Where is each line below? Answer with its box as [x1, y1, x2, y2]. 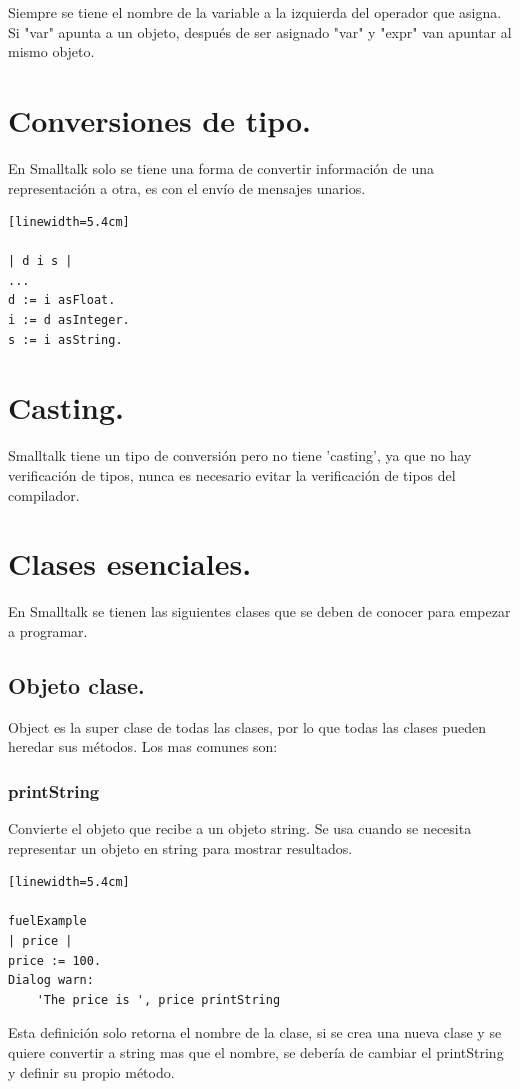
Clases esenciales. [8, 543, 252, 584]
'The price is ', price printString [36, 992, 281, 1007]
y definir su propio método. [8, 1061, 175, 1082]
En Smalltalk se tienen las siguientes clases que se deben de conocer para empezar [8, 601, 511, 622]
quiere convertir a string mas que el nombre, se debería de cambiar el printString [8, 1042, 504, 1063]
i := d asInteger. [8, 313, 130, 328]
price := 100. [8, 953, 102, 968]
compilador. [8, 484, 80, 505]
